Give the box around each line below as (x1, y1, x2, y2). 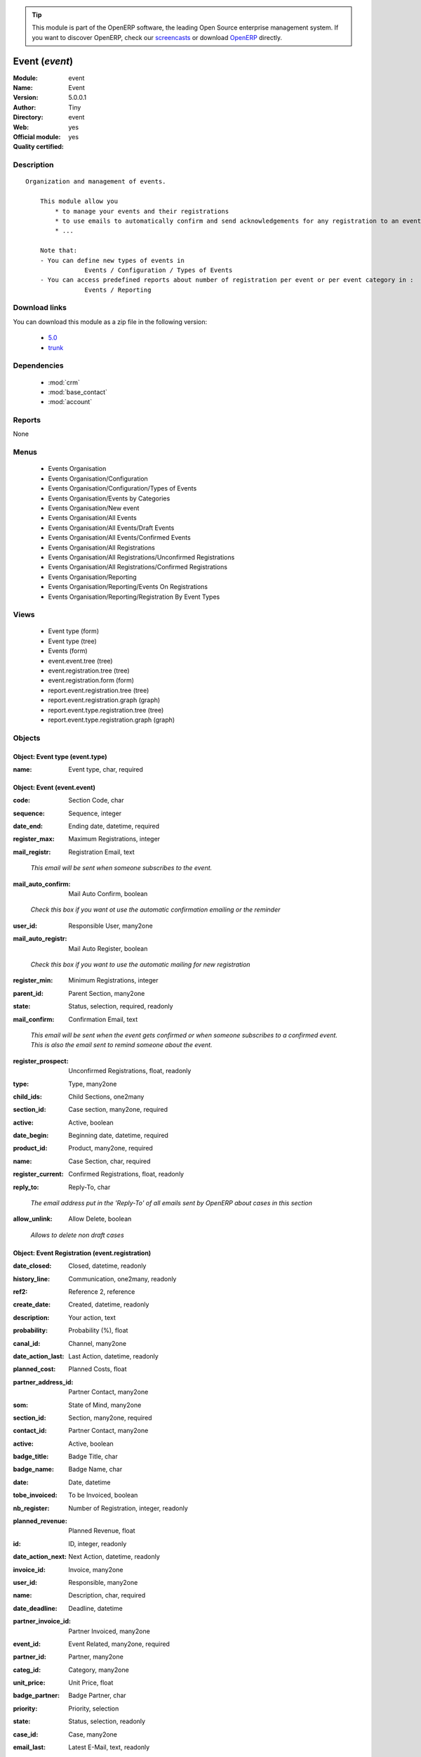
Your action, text (68, 1313, 116, 1321)
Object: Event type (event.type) (13, 752, 108, 760)
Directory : (13, 113, 44, 122)
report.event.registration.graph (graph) (48, 696, 161, 704)
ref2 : (13, 1287, 28, 1296)
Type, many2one (68, 1080, 117, 1088)
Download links (13, 303, 67, 313)
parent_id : (13, 989, 44, 997)
